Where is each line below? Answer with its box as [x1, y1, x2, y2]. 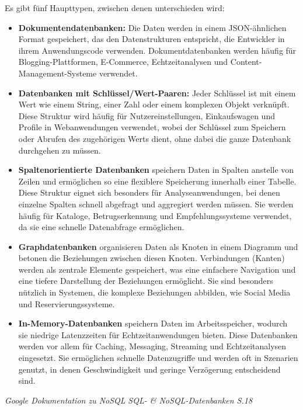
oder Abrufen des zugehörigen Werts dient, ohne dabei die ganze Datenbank [18, 132, 291, 144]
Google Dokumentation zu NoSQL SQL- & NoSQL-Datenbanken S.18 [5, 394, 253, 406]
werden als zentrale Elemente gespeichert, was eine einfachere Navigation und [18, 263, 296, 275]
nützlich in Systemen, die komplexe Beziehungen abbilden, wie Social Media [18, 286, 291, 298]
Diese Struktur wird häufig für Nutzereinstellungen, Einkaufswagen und [18, 109, 275, 121]
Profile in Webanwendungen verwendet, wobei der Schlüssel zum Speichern [18, 121, 286, 133]
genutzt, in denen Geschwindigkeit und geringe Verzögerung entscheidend [18, 363, 281, 375]
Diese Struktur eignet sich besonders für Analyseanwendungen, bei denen [18, 186, 280, 199]
